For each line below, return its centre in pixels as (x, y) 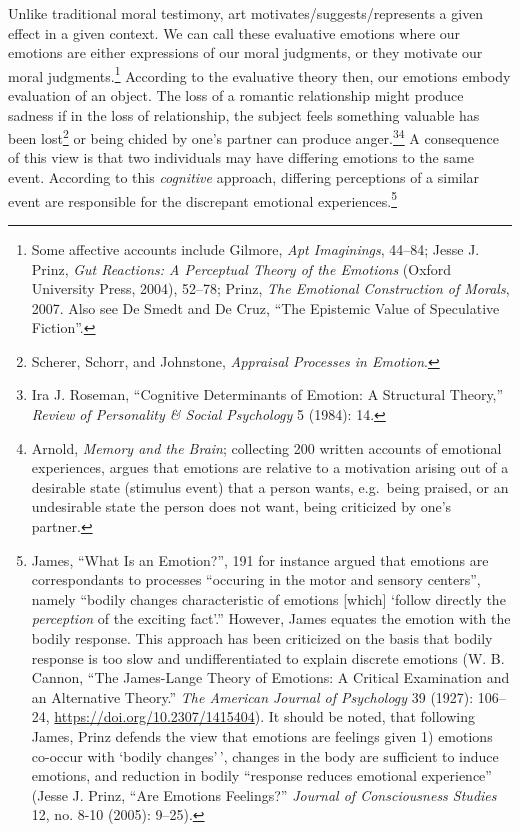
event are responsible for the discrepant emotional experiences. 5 (202, 199)
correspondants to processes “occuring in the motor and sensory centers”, (256, 579)
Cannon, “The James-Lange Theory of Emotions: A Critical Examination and (270, 677)
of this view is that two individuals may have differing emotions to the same (241, 157)
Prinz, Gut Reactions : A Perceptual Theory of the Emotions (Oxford (241, 268)
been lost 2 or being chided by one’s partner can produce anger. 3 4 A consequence (253, 136)
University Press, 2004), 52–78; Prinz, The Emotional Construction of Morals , (270, 288)
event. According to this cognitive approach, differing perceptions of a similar (244, 177)
